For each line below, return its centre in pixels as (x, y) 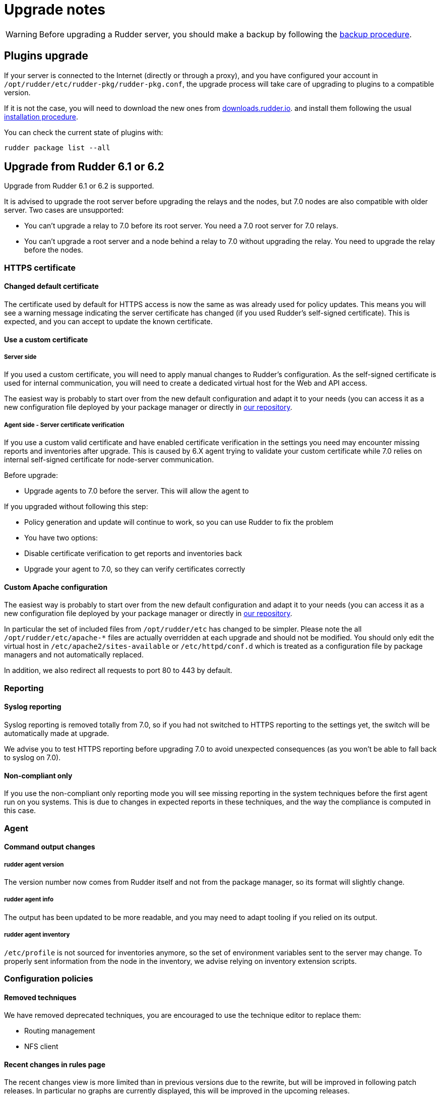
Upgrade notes (55, 10)
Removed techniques (40, 997)
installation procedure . (41, 116)
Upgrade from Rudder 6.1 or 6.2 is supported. (79, 186)
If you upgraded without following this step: (76, 507)
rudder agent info (29, 900)
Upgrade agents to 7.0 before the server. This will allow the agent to (137, 491)
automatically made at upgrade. (57, 734)
